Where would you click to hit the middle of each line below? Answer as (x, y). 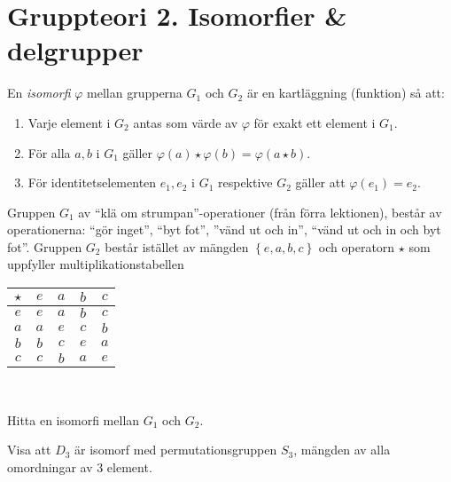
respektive (245, 182)
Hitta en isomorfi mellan (74, 419)
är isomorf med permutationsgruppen (176, 450)
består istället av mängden (177, 246)
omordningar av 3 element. (80, 466)
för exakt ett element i (315, 122)
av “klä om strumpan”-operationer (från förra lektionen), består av (260, 212)
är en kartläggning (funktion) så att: (346, 93)
